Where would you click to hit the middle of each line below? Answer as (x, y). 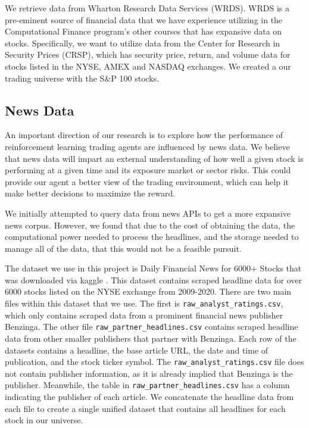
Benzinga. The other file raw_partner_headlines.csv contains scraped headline (152, 327)
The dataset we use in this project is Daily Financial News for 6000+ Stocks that (153, 268)
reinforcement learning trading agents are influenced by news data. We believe (147, 146)
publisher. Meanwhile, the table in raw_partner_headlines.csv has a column (147, 385)
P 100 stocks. (135, 78)
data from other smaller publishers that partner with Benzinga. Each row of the (151, 338)
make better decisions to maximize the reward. (90, 193)
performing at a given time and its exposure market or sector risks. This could (148, 170)
